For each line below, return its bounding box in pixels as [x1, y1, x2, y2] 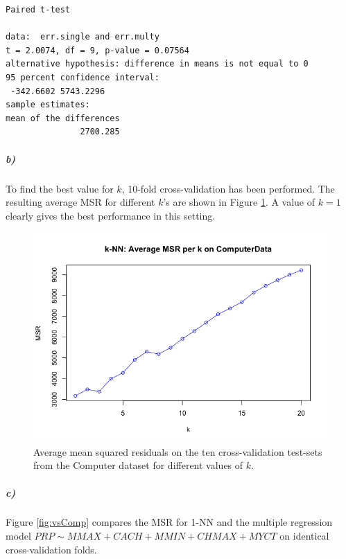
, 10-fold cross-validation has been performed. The [121, 181, 335, 195]
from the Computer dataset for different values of [33, 458, 243, 472]
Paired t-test [6, 5, 71, 15]
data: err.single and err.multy [6, 32, 159, 42]
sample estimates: [6, 100, 90, 110]
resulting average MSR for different [6, 195, 155, 209]
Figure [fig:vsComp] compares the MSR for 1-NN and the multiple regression [6, 515, 333, 529]
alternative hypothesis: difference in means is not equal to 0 [6, 59, 309, 69]
